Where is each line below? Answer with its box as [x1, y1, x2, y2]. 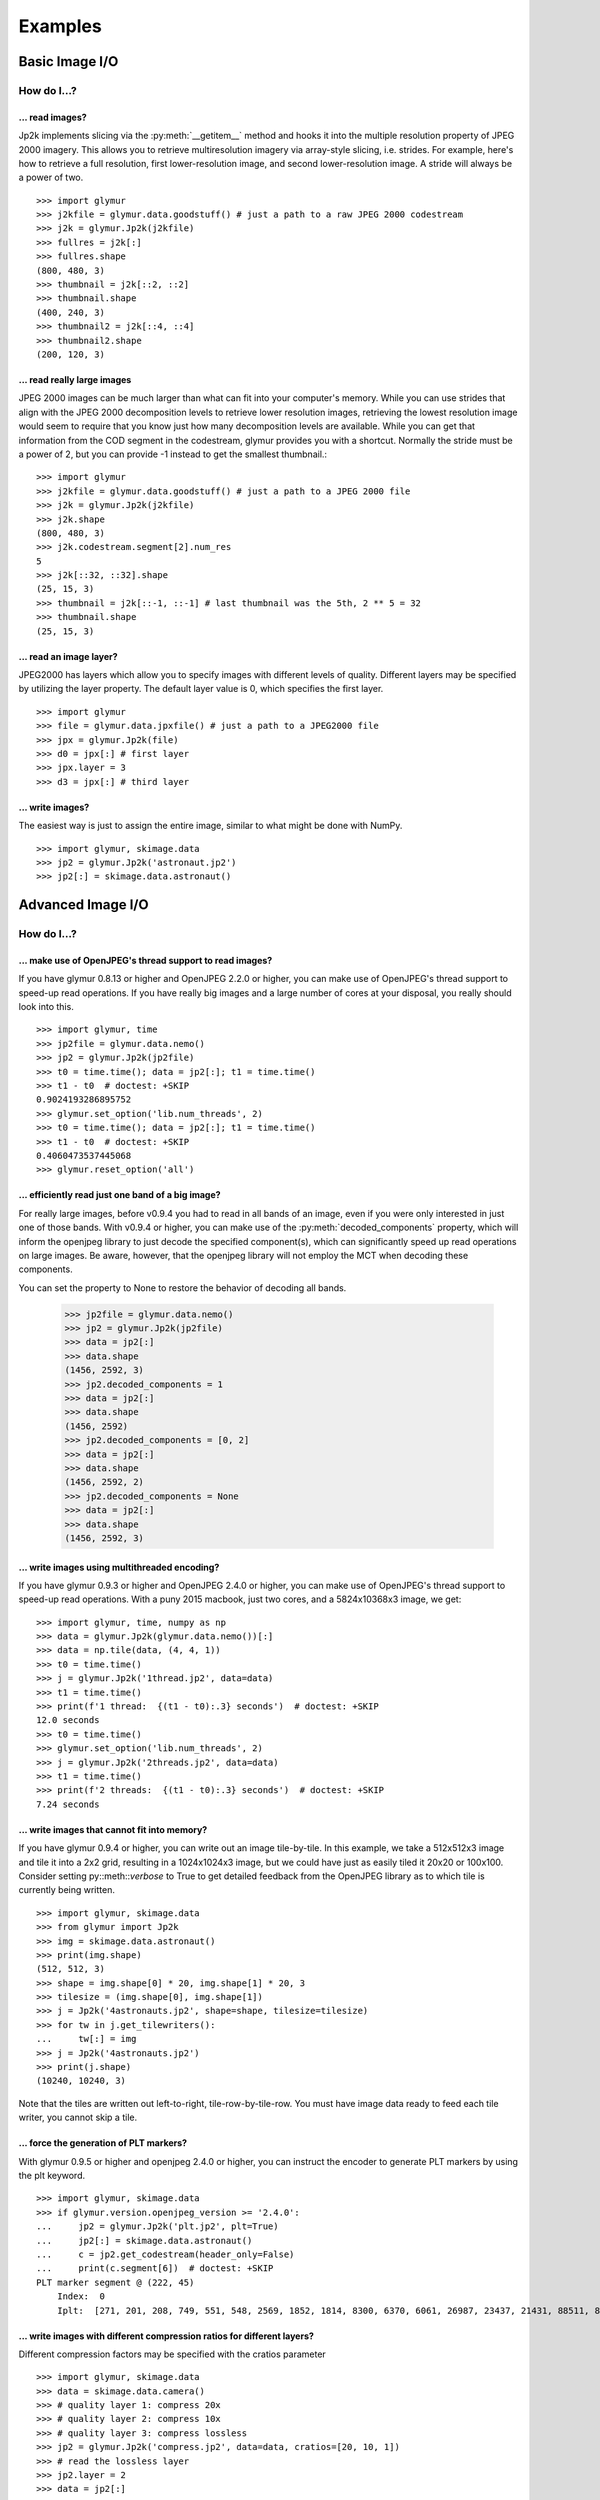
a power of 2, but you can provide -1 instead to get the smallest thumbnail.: [18, 448, 328, 460]
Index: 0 [56, 2291, 105, 2302]
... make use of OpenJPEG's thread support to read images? [18, 954, 273, 966]
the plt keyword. [18, 2169, 86, 2181]
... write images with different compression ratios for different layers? [18, 2330, 315, 2342]
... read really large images [18, 373, 132, 385]
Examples [18, 15, 102, 37]
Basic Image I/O [18, 53, 119, 70]
